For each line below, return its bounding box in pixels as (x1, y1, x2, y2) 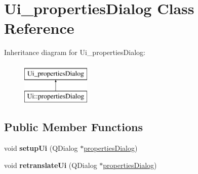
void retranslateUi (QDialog (4, 159, 97, 170)
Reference (4, 18, 74, 38)
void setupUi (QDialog (4, 143, 78, 153)
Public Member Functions (4, 119, 143, 135)
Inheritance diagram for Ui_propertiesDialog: (4, 47, 145, 57)
